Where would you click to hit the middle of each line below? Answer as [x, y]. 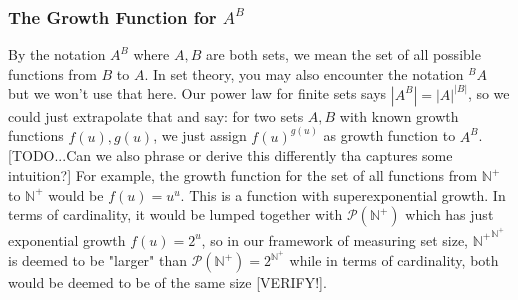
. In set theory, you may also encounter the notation [304, 73]
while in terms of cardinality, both [394, 260]
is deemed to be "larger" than [98, 260]
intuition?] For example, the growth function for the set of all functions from [243, 175]
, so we [488, 93]
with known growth [399, 115]
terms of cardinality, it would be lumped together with [175, 214]
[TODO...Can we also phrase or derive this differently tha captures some [230, 155]
